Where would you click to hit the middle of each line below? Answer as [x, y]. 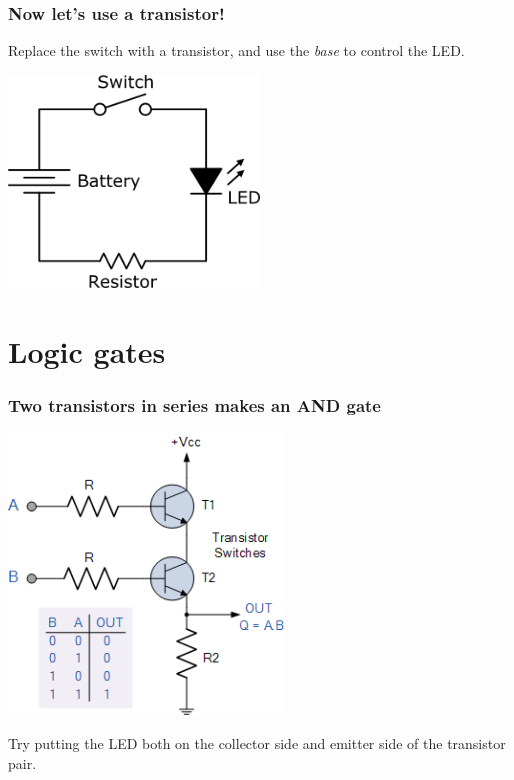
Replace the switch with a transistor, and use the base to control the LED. [236, 50]
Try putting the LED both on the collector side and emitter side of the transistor [257, 742]
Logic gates [87, 351]
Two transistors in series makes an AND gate [194, 405]
